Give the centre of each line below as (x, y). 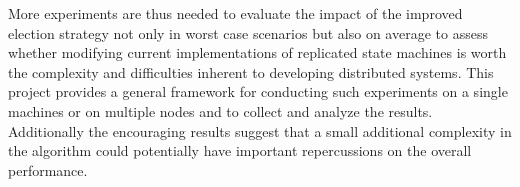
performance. (48, 169)
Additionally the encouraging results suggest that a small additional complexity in (260, 130)
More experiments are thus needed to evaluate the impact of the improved (235, 13)
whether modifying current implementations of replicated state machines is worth (257, 52)
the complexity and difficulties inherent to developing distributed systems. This (251, 71)
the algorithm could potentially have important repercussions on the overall (240, 150)
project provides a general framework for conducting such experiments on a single (258, 91)
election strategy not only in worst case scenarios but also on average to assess (248, 32)
